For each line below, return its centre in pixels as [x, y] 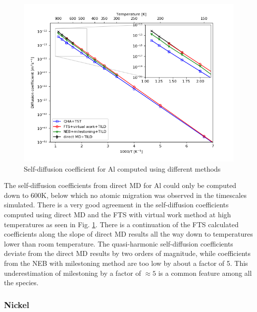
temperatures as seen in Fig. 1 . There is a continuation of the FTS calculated [121, 224]
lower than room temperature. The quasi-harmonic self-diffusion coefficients [119, 243]
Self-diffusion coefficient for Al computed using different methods [122, 168]
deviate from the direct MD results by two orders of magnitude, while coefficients [128, 253]
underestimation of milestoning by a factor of [73, 273]
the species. [21, 282]
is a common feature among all [205, 273]
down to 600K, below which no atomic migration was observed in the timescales [125, 195]
